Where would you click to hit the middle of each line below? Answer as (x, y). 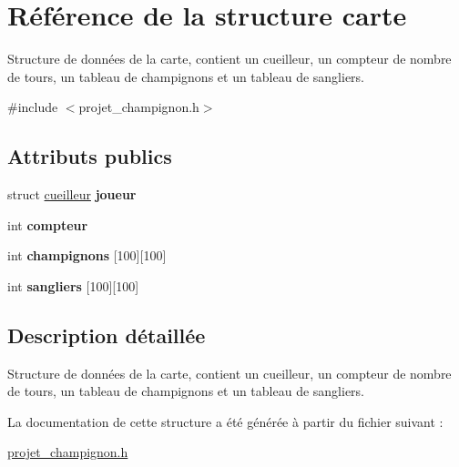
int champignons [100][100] (87, 255)
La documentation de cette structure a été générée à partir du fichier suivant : (225, 421)
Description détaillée (107, 335)
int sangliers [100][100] (73, 285)
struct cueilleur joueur (72, 194)
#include (33, 107)
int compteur (48, 224)
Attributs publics (90, 156)
